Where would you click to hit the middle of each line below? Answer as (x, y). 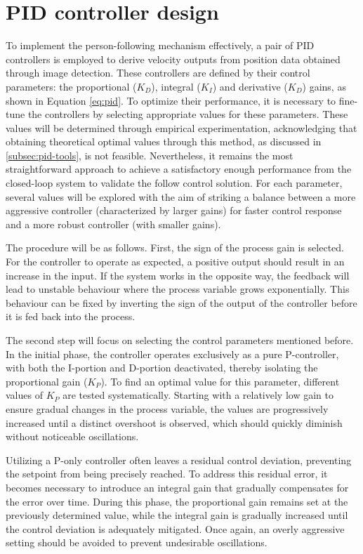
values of (24, 395)
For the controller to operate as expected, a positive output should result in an (175, 262)
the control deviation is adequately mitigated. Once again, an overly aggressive (175, 528)
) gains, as (324, 86)
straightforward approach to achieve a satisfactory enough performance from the (179, 169)
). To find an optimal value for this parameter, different (220, 381)
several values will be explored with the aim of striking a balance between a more (181, 196)
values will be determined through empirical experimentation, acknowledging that (181, 127)
